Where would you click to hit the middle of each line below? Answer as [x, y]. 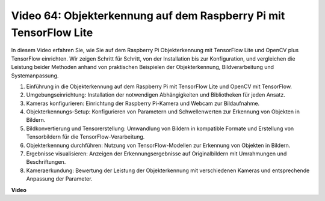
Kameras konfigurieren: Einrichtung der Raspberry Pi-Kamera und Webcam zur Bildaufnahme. [143, 103]
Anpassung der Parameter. [59, 179]
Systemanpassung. [35, 76]
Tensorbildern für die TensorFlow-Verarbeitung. [85, 137]
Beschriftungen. [46, 162]
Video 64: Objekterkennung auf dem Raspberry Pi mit [148, 16]
